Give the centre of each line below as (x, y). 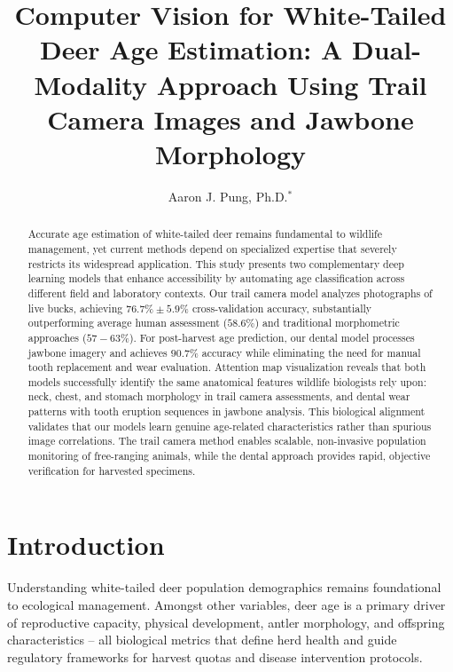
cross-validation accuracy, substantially (282, 308)
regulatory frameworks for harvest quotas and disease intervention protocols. (215, 656)
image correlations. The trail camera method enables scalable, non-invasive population (227, 441)
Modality (91, 84)
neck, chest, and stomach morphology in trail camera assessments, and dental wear (219, 396)
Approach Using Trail (292, 84)
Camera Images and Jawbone (230, 119)
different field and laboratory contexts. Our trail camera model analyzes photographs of (230, 293)
